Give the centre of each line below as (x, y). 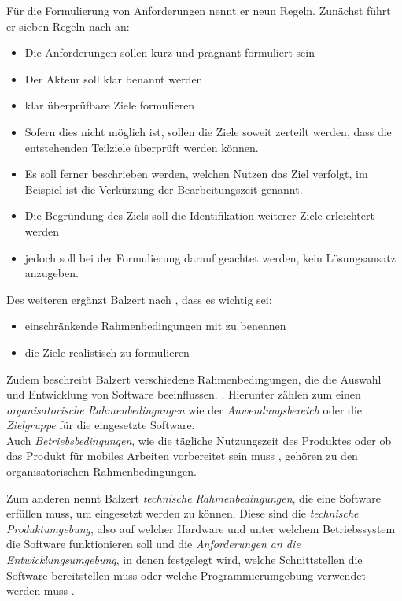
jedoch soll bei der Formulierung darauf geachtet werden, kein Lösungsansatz (210, 257)
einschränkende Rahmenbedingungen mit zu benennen (155, 326)
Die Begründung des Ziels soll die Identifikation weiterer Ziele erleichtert (199, 215)
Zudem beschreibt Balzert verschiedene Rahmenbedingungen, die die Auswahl (194, 378)
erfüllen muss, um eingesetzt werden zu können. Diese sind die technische (183, 513)
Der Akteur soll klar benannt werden (114, 78)
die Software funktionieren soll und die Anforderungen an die (153, 544)
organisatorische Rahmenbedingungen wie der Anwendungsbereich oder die (184, 409)
